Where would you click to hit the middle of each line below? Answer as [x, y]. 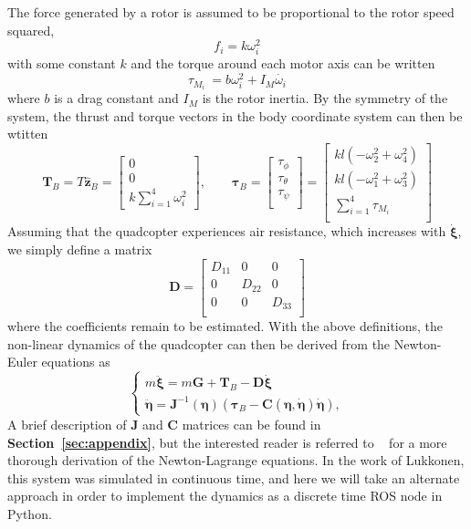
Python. [30, 513]
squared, [31, 30]
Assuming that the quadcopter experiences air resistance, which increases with [227, 231]
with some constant [62, 63]
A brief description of [67, 424]
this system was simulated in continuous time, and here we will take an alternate [234, 477]
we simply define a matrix [80, 249]
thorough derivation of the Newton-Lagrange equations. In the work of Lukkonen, [236, 460]
